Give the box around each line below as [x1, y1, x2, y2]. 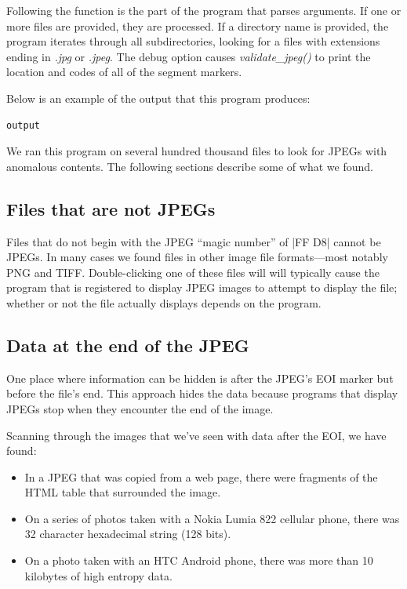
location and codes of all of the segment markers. [6, 64, 242, 80]
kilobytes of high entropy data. [24, 567, 173, 584]
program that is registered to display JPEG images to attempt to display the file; [6, 279, 398, 296]
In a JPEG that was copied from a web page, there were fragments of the [24, 468, 378, 485]
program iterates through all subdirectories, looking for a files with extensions [6, 33, 380, 49]
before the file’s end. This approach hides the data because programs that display [6, 385, 398, 402]
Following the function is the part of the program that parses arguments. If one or [6, 2, 402, 18]
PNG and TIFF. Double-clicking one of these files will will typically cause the [6, 264, 380, 280]
